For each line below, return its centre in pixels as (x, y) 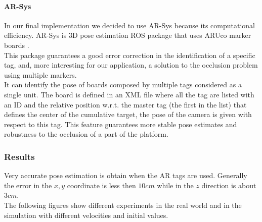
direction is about (229, 185)
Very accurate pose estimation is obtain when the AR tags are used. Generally (126, 175)
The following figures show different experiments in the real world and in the (123, 205)
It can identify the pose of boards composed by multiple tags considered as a (123, 85)
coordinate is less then (101, 185)
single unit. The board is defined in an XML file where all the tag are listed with (129, 94)
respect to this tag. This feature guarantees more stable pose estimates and (121, 124)
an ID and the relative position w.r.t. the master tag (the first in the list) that (125, 104)
